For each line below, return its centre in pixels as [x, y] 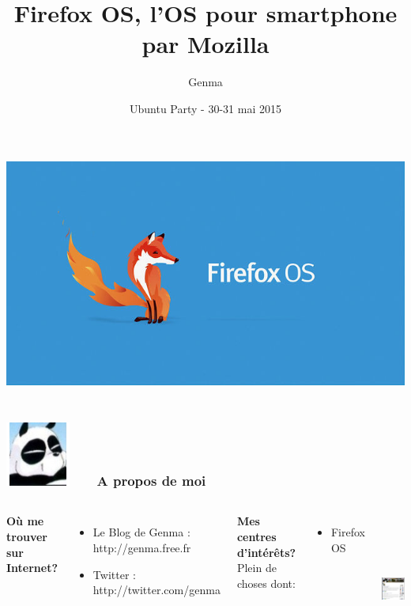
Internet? [32, 568]
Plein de [256, 568]
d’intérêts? [266, 552]
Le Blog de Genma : [141, 532]
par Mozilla [205, 44]
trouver [27, 536]
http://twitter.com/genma [156, 590]
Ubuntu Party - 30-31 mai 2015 [205, 108]
